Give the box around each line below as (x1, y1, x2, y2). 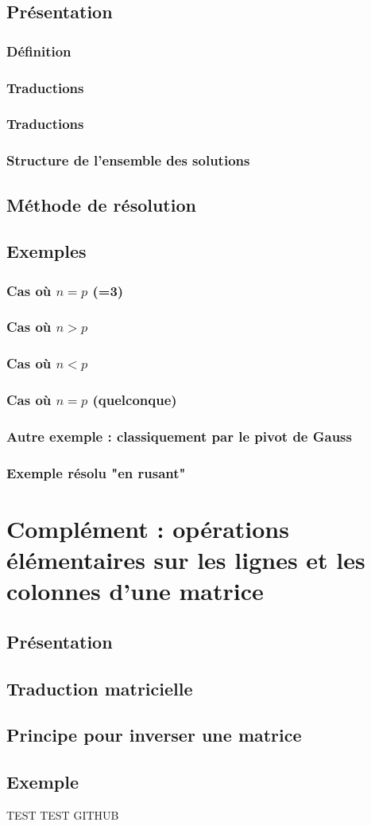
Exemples (6, 239, 87, 263)
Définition (6, 41, 71, 60)
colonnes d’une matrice (6, 575, 264, 607)
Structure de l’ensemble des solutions (6, 150, 250, 170)
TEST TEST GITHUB (6, 807, 119, 824)
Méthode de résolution (6, 192, 196, 216)
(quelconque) (92, 390, 177, 410)
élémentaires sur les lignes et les (6, 544, 365, 576)
